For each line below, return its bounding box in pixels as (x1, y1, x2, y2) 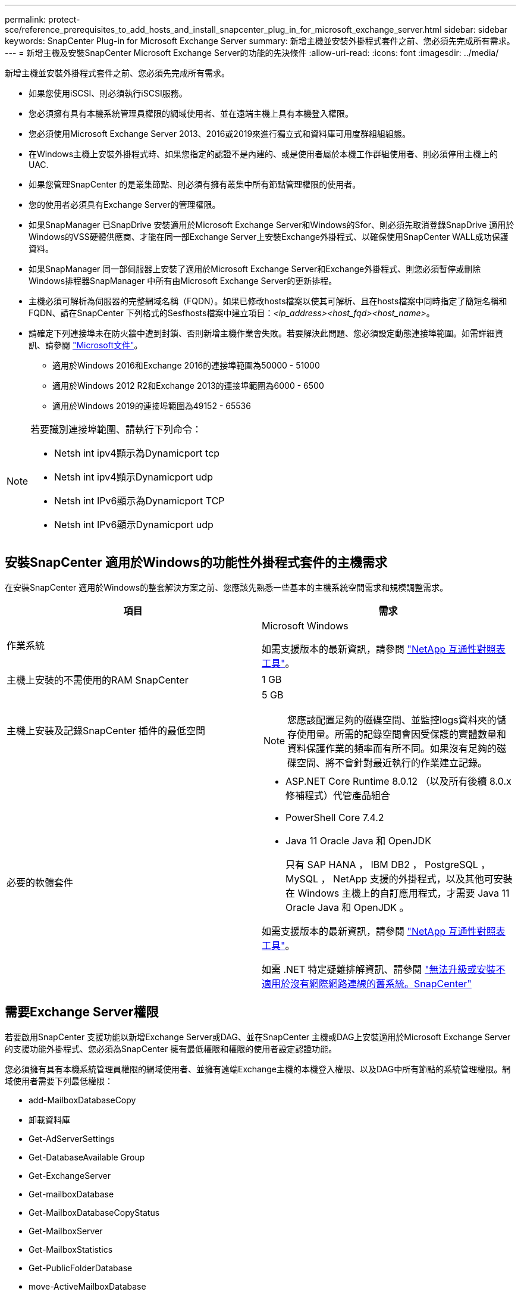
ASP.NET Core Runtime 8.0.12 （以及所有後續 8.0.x (285, 775, 511, 787)
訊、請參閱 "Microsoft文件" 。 (29, 340, 143, 350)
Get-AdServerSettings (29, 1133, 115, 1144)
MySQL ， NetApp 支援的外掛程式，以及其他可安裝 (285, 872, 513, 885)
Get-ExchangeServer (29, 1170, 111, 1181)
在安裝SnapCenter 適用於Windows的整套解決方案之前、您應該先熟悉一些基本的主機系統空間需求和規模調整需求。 (5, 582, 448, 592)
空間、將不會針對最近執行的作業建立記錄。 (297, 756, 488, 769)
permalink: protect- (5, 14, 80, 24)
